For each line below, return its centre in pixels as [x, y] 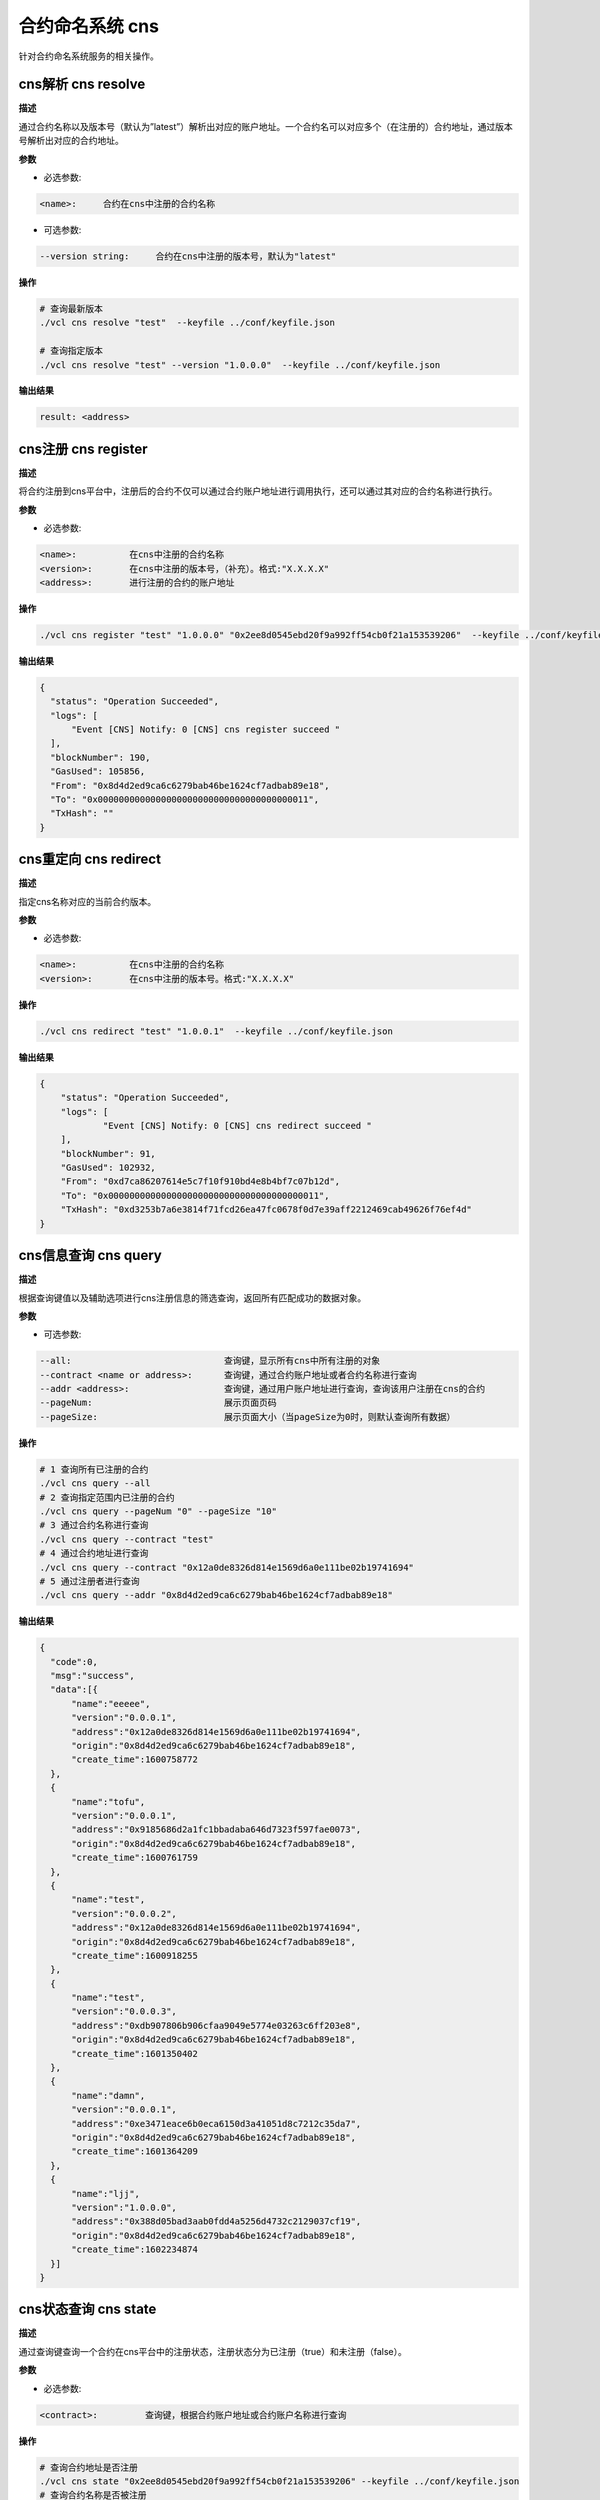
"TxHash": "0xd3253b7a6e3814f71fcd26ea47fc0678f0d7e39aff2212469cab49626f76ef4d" [266, 1209]
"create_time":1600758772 [135, 1759]
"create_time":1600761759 [135, 1858]
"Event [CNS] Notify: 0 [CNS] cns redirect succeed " [237, 1125]
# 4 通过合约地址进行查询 [94, 1553]
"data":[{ [74, 1689]
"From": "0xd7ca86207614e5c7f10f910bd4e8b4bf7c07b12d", [200, 1181]
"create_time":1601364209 [135, 2151]
